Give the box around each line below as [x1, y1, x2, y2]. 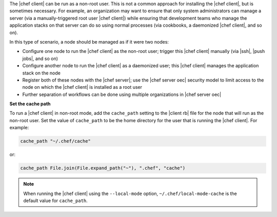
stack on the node [22, 70, 61, 76]
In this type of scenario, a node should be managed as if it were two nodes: [9, 38, 169, 45]
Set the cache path [9, 101, 51, 107]
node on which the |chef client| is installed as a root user [22, 84, 143, 90]
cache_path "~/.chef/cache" [20, 139, 91, 144]
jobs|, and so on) [22, 55, 58, 62]
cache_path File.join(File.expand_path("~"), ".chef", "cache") [20, 165, 186, 171]
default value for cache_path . [23, 198, 88, 204]
